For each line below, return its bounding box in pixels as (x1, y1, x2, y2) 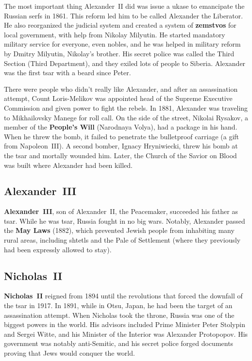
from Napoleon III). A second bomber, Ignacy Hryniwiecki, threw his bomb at (4, 141, 238, 151)
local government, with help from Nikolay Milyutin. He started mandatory (4, 29, 225, 39)
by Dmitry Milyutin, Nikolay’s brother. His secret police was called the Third (4, 48, 235, 58)
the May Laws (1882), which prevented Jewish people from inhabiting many (4, 225, 235, 235)
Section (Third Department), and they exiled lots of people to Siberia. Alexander (4, 58, 246, 68)
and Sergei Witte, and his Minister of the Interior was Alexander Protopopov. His (4, 328, 248, 339)
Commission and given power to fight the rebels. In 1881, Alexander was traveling (4, 102, 248, 113)
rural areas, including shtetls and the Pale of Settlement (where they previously (4, 235, 241, 245)
